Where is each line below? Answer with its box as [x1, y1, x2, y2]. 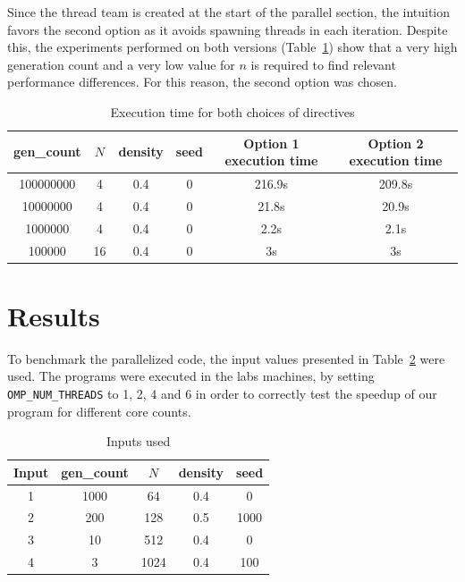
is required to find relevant [250, 55, 396, 73]
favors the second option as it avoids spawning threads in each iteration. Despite [7, 20, 448, 38]
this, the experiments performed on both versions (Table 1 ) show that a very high [7, 38, 458, 56]
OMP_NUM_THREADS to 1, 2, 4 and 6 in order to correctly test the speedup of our [7, 384, 437, 402]
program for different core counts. [7, 401, 191, 420]
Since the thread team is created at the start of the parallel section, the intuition [7, 3, 451, 21]
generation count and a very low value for [7, 55, 235, 73]
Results [7, 297, 100, 333]
